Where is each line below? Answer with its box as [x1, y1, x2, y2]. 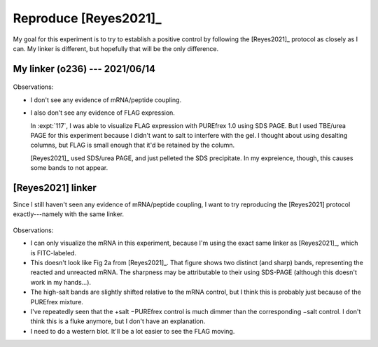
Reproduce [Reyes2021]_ [13, 10, 162, 26]
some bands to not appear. [30, 164, 108, 172]
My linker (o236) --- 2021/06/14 [13, 63, 156, 75]
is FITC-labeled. [30, 248, 77, 257]
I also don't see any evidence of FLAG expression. [30, 108, 175, 117]
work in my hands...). [30, 278, 91, 286]
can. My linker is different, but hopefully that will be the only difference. [13, 44, 219, 52]
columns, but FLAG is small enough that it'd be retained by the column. [30, 141, 235, 150]
